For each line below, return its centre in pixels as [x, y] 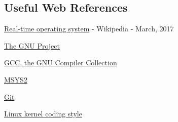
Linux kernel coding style [43, 114]
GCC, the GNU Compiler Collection [61, 63]
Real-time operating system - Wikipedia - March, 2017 [89, 29]
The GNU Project [32, 45]
